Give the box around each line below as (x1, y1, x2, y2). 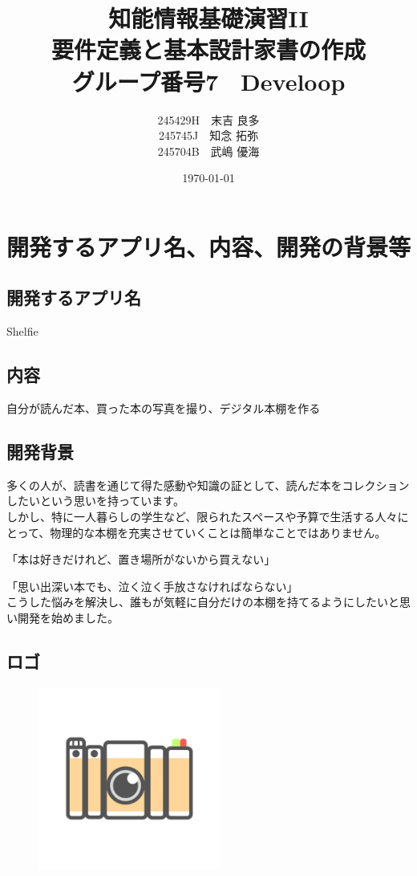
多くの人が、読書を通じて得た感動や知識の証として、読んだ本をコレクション (6, 476, 410, 493)
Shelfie (6, 323, 38, 340)
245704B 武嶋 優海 (157, 142, 260, 159)
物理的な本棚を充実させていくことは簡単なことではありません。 (50, 524, 387, 540)
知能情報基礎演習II (108, 2, 309, 35)
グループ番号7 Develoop (71, 64, 346, 97)
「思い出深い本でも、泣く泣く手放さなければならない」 (6, 577, 298, 594)
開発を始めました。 (17, 609, 119, 626)
